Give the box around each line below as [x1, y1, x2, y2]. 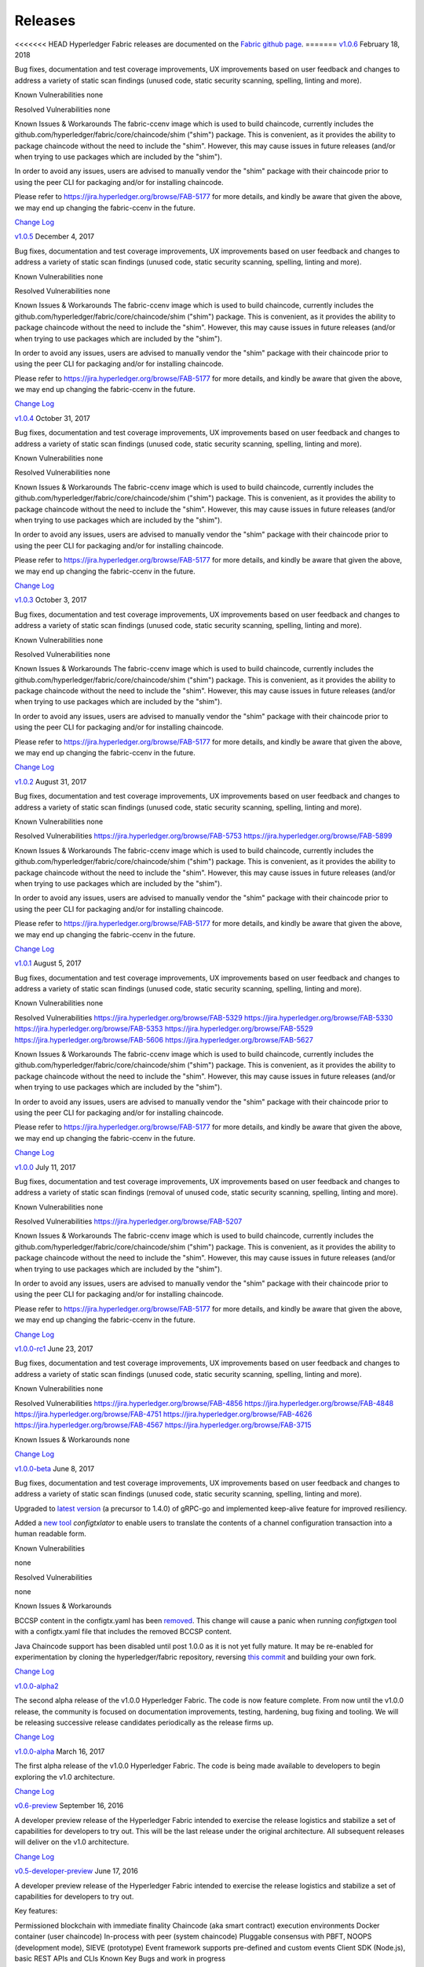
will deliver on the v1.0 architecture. [14, 1837, 130, 1847]
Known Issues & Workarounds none [14, 1434, 130, 1444]
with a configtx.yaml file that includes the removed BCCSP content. [14, 1627, 232, 1637]
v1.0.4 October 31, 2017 [14, 413, 90, 423]
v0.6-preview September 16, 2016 [14, 1801, 124, 1810]
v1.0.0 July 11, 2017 [14, 1162, 76, 1172]
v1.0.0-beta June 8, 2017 [14, 1463, 94, 1473]
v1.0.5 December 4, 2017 [14, 232, 94, 242]
